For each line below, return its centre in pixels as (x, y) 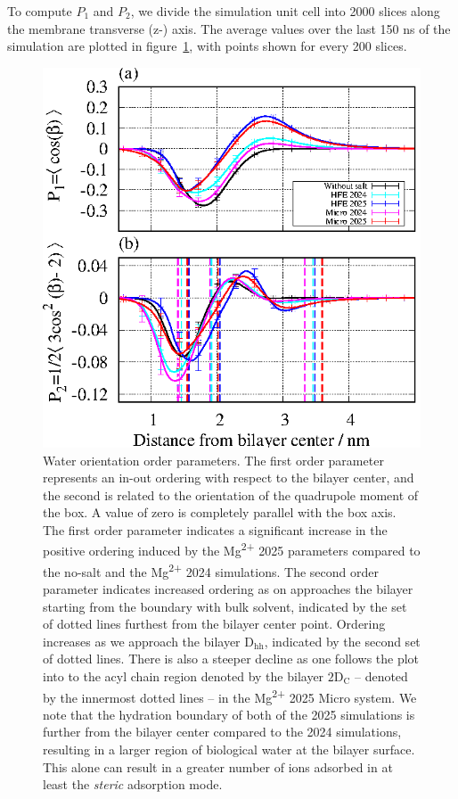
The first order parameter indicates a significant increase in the (215, 529)
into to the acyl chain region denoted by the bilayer (184, 675)
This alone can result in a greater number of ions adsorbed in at (218, 766)
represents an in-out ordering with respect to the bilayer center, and (229, 478)
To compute (40, 11)
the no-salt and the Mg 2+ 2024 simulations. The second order (211, 570)
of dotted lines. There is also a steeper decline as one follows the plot (231, 659)
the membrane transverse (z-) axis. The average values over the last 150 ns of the (229, 28)
